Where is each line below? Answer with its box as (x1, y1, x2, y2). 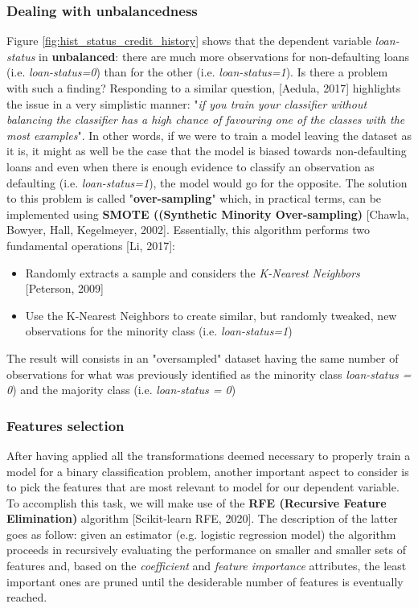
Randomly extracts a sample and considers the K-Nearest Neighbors (25, 264, 360, 281)
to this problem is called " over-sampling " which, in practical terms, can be (6, 190, 382, 207)
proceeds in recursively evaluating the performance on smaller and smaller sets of (6, 541, 406, 558)
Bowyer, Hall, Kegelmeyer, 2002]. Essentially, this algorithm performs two (6, 221, 370, 238)
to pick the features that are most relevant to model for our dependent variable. (6, 479, 400, 495)
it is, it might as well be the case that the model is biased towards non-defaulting (6, 142, 407, 159)
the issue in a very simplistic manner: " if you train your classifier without (6, 95, 367, 112)
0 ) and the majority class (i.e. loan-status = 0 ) (6, 381, 236, 398)
